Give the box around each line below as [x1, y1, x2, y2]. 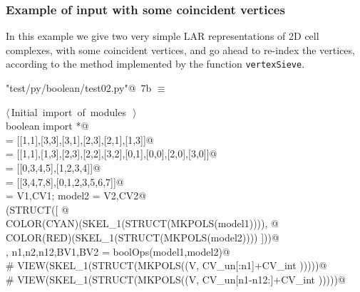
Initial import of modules [11, 104, 126, 119]
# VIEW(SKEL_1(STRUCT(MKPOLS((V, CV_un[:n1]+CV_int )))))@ [6, 258, 327, 273]
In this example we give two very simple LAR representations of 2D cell [6, 28, 319, 43]
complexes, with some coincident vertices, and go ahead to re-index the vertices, [6, 42, 355, 57]
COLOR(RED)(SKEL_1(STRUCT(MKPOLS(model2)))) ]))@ [6, 230, 279, 244]
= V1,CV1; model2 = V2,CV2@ [6, 188, 147, 203]
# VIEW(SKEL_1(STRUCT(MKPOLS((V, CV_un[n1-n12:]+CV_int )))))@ [6, 271, 346, 286]
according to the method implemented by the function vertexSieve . [6, 56, 305, 71]
